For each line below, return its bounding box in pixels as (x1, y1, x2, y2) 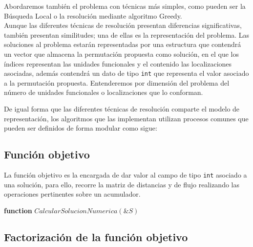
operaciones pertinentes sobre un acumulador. (4, 189, 141, 199)
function (4, 205, 32, 215)
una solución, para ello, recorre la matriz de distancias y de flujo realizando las (4, 179, 239, 189)
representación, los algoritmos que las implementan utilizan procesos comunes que (4, 113, 249, 123)
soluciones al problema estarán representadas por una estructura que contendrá (4, 39, 241, 49)
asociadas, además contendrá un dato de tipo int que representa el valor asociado (4, 68, 249, 78)
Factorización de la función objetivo (4, 229, 188, 244)
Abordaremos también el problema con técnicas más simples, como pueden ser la (4, 1, 246, 11)
